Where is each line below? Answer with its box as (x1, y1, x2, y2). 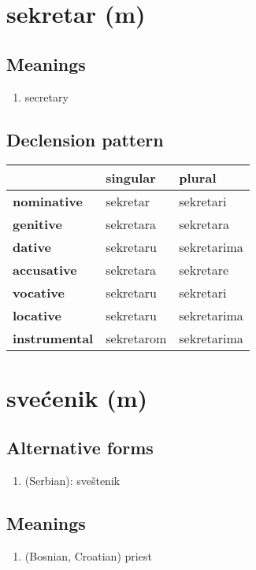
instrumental (13, 329, 94, 348)
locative (13, 306, 61, 325)
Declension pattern (6, 127, 164, 151)
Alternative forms (6, 435, 154, 460)
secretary (24, 88, 69, 105)
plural (179, 168, 217, 187)
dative (13, 238, 52, 257)
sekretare (179, 261, 229, 279)
